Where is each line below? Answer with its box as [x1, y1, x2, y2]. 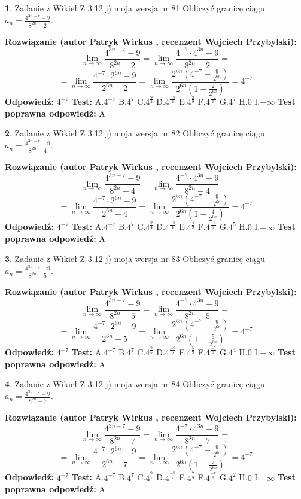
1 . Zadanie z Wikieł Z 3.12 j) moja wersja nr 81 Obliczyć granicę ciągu [5, 2, 265, 14]
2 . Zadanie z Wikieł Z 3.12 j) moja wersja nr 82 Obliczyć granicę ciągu [5, 127, 265, 139]
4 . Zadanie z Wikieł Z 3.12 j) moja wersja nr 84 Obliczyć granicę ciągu [5, 378, 265, 390]
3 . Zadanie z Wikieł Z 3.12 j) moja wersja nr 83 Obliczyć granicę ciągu [5, 252, 265, 264]
